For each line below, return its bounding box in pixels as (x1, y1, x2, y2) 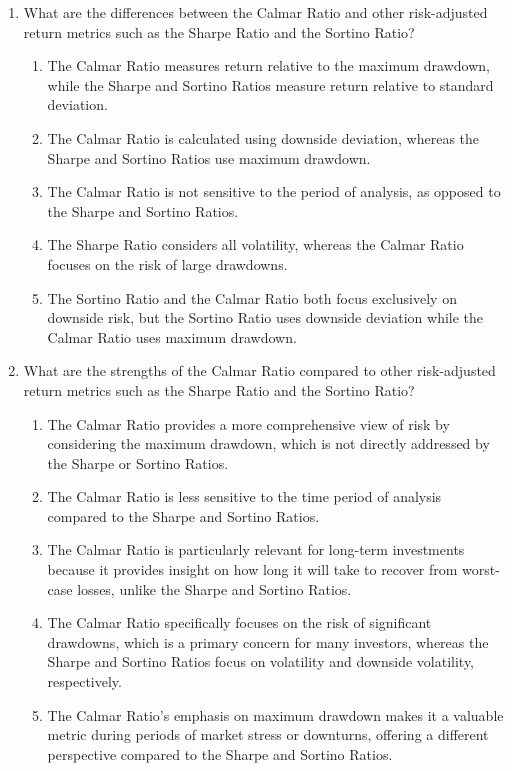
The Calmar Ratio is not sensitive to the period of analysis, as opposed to (47, 181, 501, 202)
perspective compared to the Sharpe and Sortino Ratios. (47, 743, 393, 764)
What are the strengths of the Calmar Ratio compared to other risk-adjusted (23, 360, 496, 381)
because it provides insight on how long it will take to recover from (47, 559, 458, 580)
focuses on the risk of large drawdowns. (47, 253, 288, 274)
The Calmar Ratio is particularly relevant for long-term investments (47, 539, 465, 560)
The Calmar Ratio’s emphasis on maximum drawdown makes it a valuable (47, 704, 504, 725)
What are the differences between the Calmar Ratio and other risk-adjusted (23, 2, 488, 22)
